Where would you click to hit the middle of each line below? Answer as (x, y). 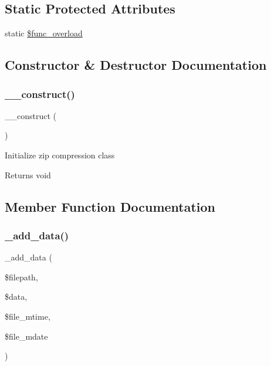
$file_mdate (26, 336)
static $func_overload (44, 33)
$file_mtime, (28, 316)
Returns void (28, 174)
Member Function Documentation (110, 206)
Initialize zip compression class (60, 155)
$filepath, (21, 277)
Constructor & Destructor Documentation (136, 65)
